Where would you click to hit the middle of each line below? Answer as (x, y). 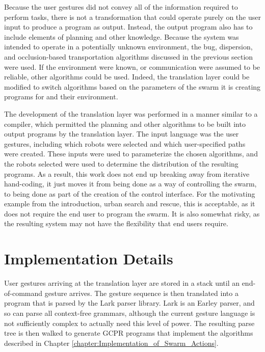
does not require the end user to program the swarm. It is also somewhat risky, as (132, 213)
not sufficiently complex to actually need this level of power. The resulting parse (129, 323)
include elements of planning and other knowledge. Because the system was (122, 36)
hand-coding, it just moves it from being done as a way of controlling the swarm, (130, 184)
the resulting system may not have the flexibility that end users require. (116, 223)
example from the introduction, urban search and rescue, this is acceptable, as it (130, 204)
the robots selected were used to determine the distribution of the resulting (121, 163)
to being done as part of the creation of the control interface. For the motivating (130, 193)
